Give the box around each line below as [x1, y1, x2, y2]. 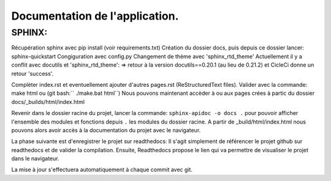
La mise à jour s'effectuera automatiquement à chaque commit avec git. [11, 166, 193, 174]
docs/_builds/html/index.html [11, 98, 85, 105]
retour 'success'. [11, 70, 54, 77]
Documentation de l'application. [11, 9, 179, 23]
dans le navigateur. [11, 155, 59, 162]
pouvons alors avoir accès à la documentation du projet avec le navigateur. [11, 126, 201, 134]
